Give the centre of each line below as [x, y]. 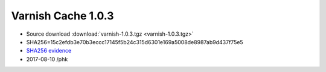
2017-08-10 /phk [47, 59]
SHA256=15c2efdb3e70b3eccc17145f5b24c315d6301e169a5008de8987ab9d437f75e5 [135, 42]
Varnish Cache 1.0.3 [62, 16]
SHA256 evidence [49, 51]
